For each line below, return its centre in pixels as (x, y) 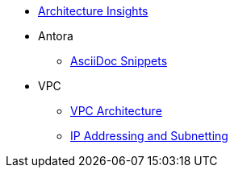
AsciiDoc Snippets (119, 61)
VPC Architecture (116, 111)
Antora (56, 36)
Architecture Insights (93, 11)
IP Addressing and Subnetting (149, 136)
